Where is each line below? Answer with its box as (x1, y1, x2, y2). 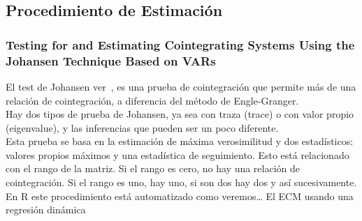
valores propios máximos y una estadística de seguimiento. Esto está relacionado (6, 147, 349, 162)
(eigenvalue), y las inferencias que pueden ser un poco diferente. (6, 120, 279, 135)
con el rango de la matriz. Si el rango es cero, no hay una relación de (6, 161, 301, 176)
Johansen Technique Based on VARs (6, 52, 216, 69)
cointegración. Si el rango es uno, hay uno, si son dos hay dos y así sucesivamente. (6, 175, 357, 190)
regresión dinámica (6, 202, 86, 217)
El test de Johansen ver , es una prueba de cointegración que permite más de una (6, 79, 356, 93)
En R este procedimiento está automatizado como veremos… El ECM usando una (6, 188, 354, 203)
